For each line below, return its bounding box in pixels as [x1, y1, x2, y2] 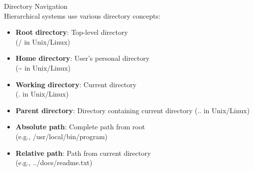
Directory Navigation [4, 1, 68, 11]
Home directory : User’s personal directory [15, 53, 150, 63]
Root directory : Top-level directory [15, 27, 128, 37]
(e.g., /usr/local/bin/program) [15, 131, 108, 141]
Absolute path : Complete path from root [15, 122, 145, 132]
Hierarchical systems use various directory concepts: [4, 10, 160, 21]
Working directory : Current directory [15, 79, 137, 89]
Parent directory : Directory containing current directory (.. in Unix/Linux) [15, 105, 250, 115]
